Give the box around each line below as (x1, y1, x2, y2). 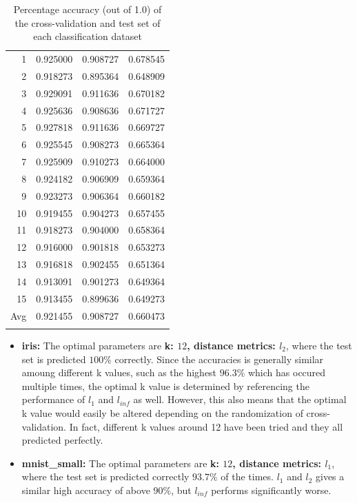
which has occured (247, 365, 326, 380)
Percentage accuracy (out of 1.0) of (13, 2, 162, 16)
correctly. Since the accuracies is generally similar (114, 351, 324, 366)
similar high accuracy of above (21, 482, 150, 497)
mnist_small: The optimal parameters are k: (21, 455, 219, 470)
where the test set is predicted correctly (21, 469, 190, 484)
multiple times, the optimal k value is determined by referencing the (21, 378, 309, 393)
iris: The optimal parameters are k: (21, 338, 174, 353)
